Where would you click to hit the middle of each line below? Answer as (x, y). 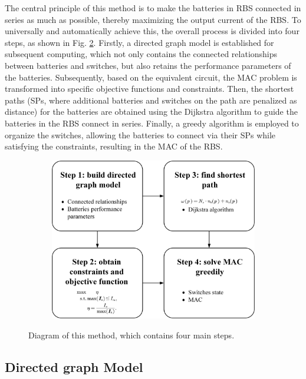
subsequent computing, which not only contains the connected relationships (141, 54)
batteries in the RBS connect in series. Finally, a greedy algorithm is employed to (152, 123)
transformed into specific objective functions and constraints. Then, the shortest (149, 89)
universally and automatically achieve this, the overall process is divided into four (152, 31)
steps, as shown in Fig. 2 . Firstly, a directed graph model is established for (139, 42)
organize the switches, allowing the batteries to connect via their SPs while (140, 134)
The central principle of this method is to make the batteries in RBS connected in (153, 8)
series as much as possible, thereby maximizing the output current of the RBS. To (153, 19)
